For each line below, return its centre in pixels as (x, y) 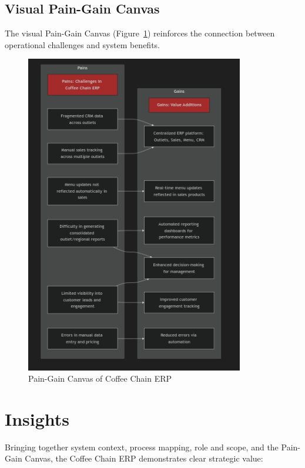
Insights (37, 418)
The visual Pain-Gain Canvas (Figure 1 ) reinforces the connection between (140, 33)
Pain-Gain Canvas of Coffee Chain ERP (100, 378)
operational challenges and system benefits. (83, 44)
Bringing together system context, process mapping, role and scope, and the (142, 447)
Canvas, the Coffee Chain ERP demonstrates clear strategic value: (144, 458)
